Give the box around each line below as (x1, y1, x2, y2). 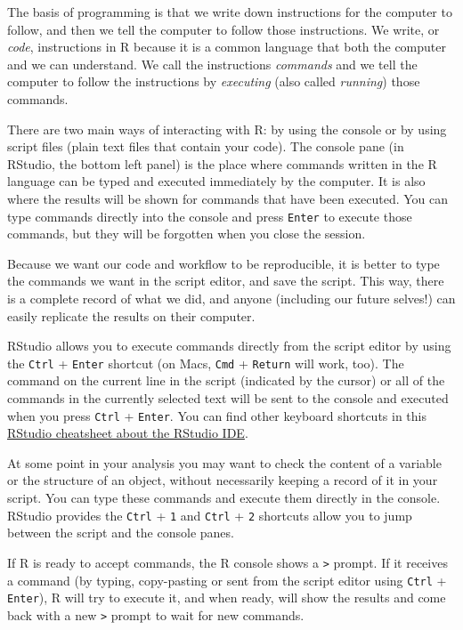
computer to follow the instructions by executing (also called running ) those (7, 72, 420, 91)
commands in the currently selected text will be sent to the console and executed (7, 389, 449, 407)
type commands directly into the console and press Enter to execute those (7, 206, 412, 225)
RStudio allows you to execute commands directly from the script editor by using (7, 336, 451, 355)
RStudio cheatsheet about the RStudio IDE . (7, 424, 248, 442)
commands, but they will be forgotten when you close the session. (7, 224, 366, 243)
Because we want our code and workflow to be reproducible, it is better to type (7, 254, 440, 272)
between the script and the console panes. (7, 523, 234, 542)
